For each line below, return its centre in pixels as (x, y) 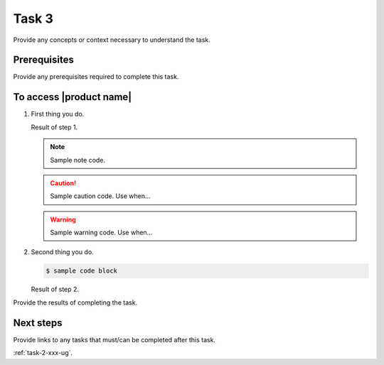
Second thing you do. (62, 252)
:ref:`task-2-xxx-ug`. (43, 353)
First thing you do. (58, 114)
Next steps (38, 323)
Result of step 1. (54, 127)
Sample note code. (78, 160)
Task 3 (33, 18)
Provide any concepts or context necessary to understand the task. (112, 40)
